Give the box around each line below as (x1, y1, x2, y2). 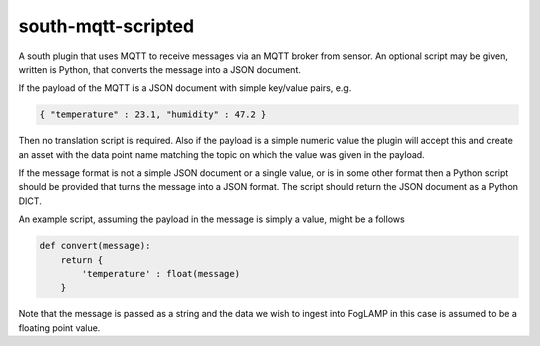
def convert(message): (39, 240, 151, 252)
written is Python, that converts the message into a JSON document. (18, 63, 302, 75)
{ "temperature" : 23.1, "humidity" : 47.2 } (39, 109, 267, 120)
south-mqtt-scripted (18, 15, 195, 37)
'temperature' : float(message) (81, 268, 240, 280)
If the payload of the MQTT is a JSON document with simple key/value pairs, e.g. (18, 82, 352, 94)
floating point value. (18, 321, 101, 334)
